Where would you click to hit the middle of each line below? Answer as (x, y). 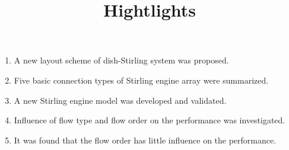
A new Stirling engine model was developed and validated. (120, 100)
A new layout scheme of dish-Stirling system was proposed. (121, 60)
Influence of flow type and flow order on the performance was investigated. (150, 120)
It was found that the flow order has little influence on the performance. (145, 140)
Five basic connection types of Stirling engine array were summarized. (141, 80)
